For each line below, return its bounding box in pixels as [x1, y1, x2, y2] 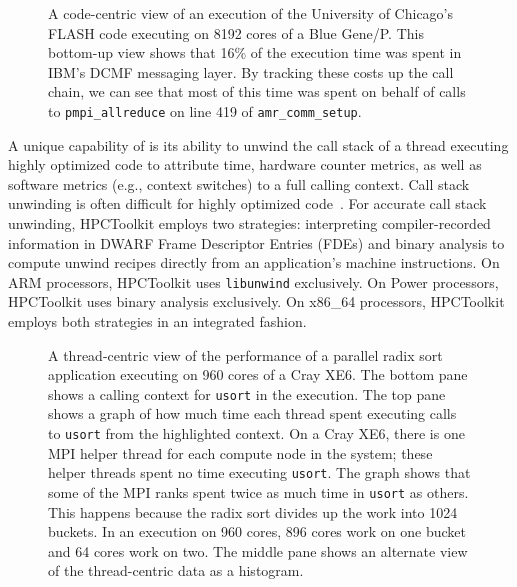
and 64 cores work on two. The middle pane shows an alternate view [48, 540, 468, 561]
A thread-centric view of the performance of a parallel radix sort [48, 344, 443, 365]
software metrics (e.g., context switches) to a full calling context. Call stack [8, 173, 470, 194]
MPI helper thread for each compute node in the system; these [48, 442, 433, 463]
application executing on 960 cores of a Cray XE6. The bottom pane [48, 364, 468, 385]
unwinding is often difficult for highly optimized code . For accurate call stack [8, 193, 487, 214]
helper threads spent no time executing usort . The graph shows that [48, 462, 471, 483]
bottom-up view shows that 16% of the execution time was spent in [48, 42, 462, 63]
